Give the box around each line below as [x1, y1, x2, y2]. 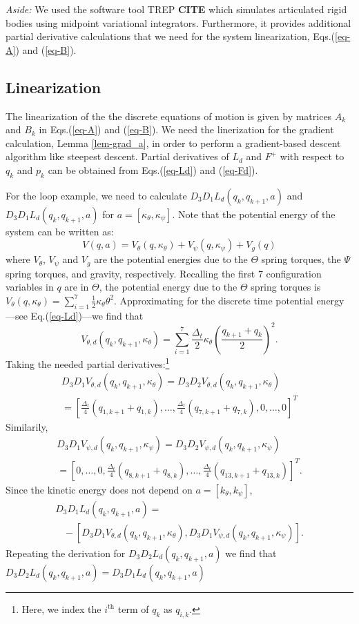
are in [64, 280, 89, 294]
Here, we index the [21, 601, 101, 616]
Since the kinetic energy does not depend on [6, 482, 193, 496]
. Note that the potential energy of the [172, 206, 336, 221]
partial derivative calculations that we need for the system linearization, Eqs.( [6, 29, 336, 43]
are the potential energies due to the [94, 252, 248, 266]
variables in [6, 280, 54, 294]
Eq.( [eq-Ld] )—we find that [30, 308, 144, 322]
